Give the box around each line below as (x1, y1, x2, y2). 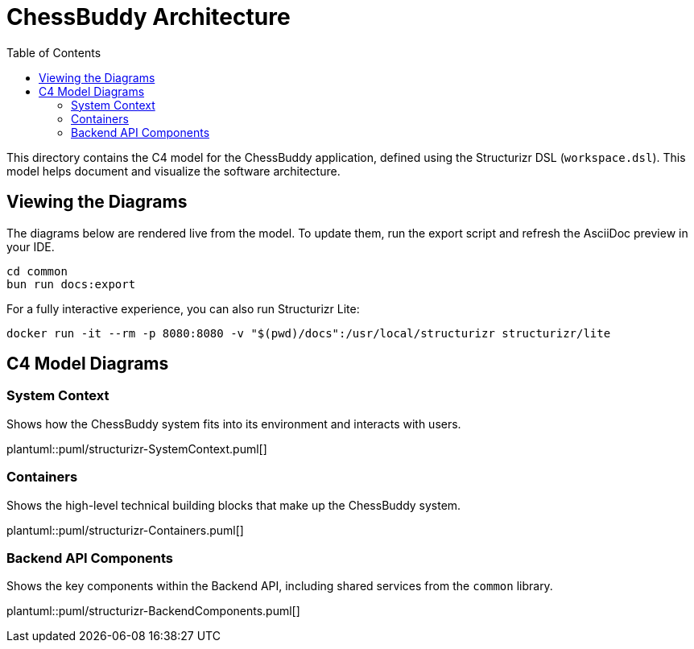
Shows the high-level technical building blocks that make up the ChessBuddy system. (6, 498, 461, 512)
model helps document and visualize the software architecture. (6, 163, 341, 178)
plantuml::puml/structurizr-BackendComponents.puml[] (6, 604, 300, 618)
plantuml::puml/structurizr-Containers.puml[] (6, 523, 244, 537)
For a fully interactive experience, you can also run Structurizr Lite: (6, 301, 360, 316)
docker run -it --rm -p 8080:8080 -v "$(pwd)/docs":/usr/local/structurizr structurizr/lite (6, 326, 611, 340)
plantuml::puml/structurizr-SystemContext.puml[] (6, 441, 267, 456)
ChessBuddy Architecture (6, 3, 291, 31)
